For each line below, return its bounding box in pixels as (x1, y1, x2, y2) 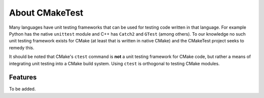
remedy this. (9, 44, 34, 51)
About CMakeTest (9, 7, 84, 18)
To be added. (9, 86, 36, 92)
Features (9, 73, 37, 81)
